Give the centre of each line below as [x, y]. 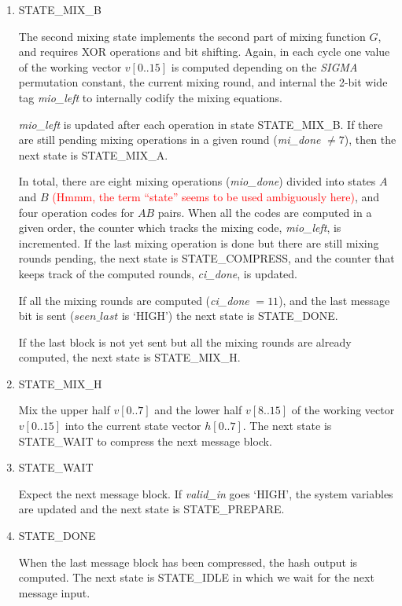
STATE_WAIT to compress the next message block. [145, 441]
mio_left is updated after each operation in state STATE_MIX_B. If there [201, 124]
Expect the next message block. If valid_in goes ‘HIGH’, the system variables [206, 493]
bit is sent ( [46, 316]
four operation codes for [76, 212]
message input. [54, 592]
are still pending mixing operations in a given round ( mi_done [170, 140]
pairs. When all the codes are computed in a [265, 212]
